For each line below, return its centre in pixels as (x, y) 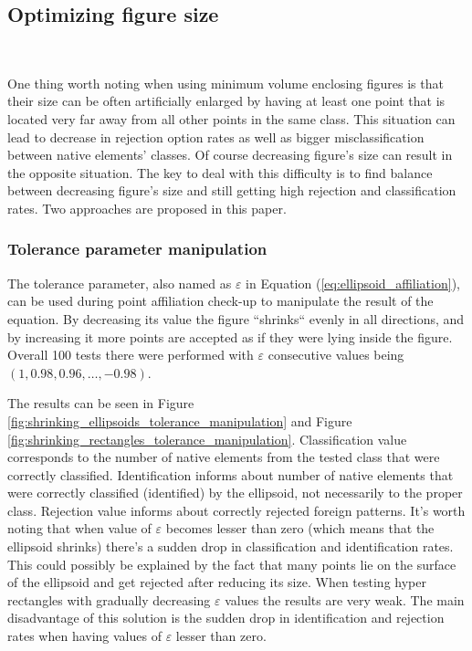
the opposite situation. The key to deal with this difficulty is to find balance (220, 172)
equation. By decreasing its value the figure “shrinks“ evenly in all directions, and (236, 318)
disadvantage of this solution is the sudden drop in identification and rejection (226, 618)
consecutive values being (336, 355)
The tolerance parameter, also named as (120, 283)
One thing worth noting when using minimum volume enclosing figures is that (226, 83)
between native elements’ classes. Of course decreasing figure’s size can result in (230, 155)
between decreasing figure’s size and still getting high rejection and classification (232, 190)
